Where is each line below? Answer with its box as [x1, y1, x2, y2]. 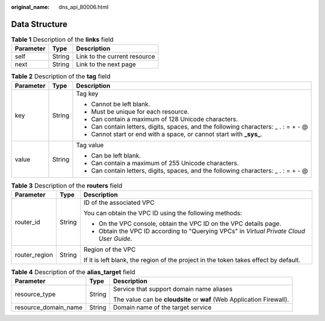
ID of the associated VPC [83, 198, 155, 207]
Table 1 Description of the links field [11, 35, 114, 44]
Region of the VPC [83, 245, 136, 254]
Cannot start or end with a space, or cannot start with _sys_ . [91, 130, 262, 138]
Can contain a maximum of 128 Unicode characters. [91, 115, 238, 123]
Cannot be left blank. [91, 100, 150, 108]
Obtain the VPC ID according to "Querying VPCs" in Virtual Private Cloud [98, 227, 305, 236]
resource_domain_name [14, 304, 83, 312]
